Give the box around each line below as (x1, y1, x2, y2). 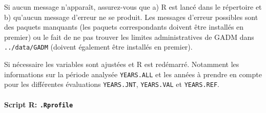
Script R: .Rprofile (4, 99, 73, 109)
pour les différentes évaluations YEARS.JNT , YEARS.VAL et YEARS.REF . (4, 79, 219, 89)
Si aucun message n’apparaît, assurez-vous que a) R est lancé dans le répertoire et (4, 2, 262, 12)
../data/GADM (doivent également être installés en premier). (4, 41, 193, 52)
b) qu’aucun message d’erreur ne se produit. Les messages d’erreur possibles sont (4, 11, 258, 22)
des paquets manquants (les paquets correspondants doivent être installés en (4, 21, 244, 32)
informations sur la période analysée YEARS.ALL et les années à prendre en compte (4, 69, 262, 79)
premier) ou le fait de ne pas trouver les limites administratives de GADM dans (4, 31, 254, 42)
